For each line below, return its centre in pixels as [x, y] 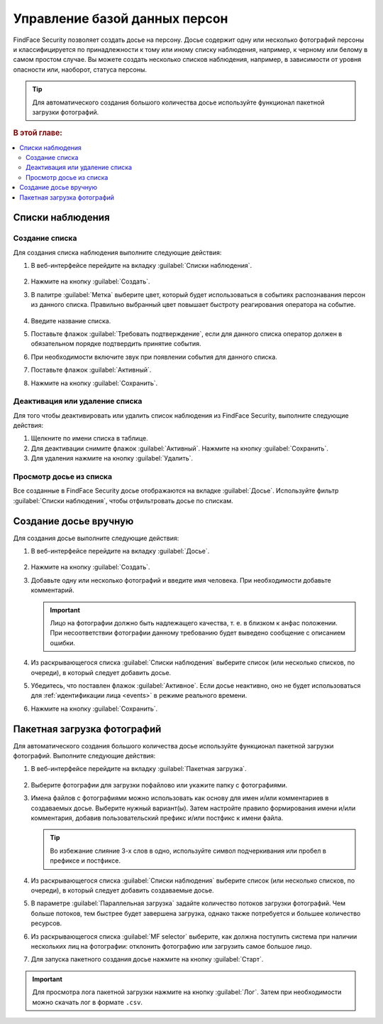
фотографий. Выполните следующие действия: [84, 756]
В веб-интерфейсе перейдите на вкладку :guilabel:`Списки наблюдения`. [141, 266]
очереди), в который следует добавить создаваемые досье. [122, 890]
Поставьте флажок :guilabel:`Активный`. [91, 370]
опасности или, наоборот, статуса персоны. [80, 69]
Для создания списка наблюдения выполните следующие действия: [117, 252]
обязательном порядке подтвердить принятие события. [116, 344]
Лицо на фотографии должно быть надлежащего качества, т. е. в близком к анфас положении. [194, 623]
